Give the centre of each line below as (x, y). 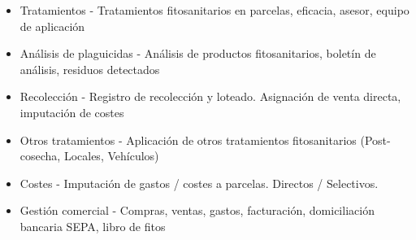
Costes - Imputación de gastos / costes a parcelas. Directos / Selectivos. (199, 183)
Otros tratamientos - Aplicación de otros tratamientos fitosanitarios (188, 140)
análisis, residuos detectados (90, 69)
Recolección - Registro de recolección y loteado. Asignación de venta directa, (210, 96)
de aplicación (52, 26)
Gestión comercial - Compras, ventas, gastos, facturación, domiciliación (197, 210)
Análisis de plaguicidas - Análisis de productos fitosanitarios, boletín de (198, 53)
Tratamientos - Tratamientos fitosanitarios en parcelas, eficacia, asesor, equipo (214, 10)
